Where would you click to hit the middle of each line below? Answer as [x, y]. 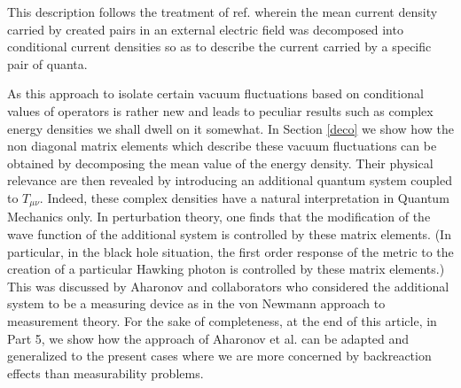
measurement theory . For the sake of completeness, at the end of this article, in [222, 320]
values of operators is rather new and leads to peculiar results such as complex [220, 110]
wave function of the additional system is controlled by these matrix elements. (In [229, 233]
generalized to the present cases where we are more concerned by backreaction [219, 356]
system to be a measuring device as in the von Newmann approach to [196, 303]
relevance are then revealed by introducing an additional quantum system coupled [230, 180]
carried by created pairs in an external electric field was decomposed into [205, 29]
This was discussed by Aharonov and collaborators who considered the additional [228, 286]
